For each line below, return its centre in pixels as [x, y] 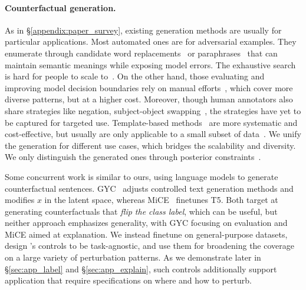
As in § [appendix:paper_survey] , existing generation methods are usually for [143, 30]
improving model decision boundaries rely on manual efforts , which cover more [149, 87]
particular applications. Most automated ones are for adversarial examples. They [151, 41]
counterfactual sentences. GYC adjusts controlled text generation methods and [149, 188]
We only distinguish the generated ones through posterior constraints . [133, 157]
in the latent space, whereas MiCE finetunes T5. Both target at [161, 200]
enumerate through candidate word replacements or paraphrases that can [141, 53]
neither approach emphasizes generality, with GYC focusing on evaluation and [146, 223]
